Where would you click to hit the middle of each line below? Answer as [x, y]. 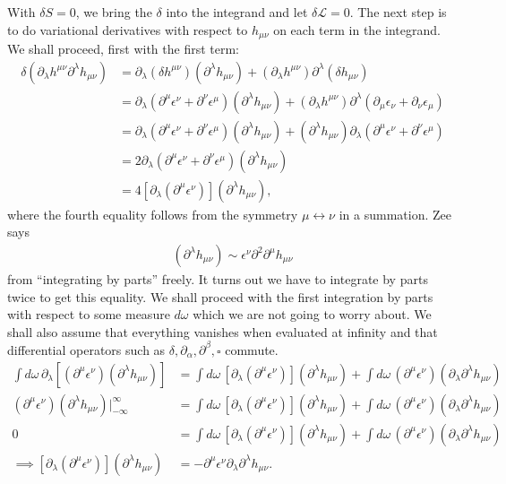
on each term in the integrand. [357, 29]
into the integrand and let [237, 12]
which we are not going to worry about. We [312, 314]
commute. [252, 349]
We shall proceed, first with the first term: [123, 49]
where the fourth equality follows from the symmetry [153, 214]
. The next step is [398, 12]
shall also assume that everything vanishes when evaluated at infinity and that [223, 331]
